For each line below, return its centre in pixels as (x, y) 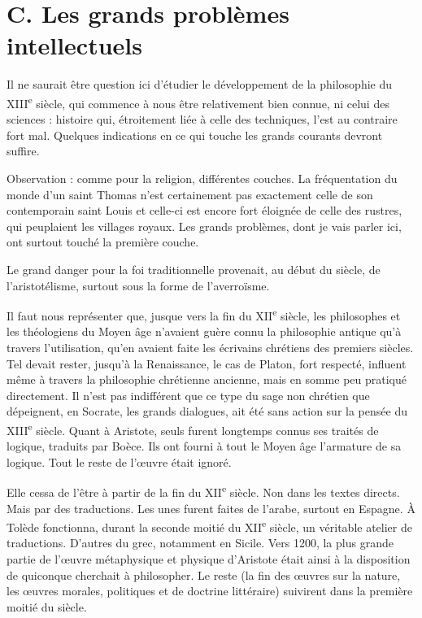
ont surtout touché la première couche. (103, 242)
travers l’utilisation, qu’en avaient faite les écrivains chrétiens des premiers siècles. (210, 347)
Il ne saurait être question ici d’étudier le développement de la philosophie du (200, 84)
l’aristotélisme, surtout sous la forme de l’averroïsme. (138, 285)
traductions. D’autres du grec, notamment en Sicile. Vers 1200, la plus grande (200, 543)
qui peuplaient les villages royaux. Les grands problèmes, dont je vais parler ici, (204, 226)
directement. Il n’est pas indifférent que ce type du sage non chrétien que (188, 395)
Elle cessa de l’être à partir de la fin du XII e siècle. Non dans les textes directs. (203, 491)
